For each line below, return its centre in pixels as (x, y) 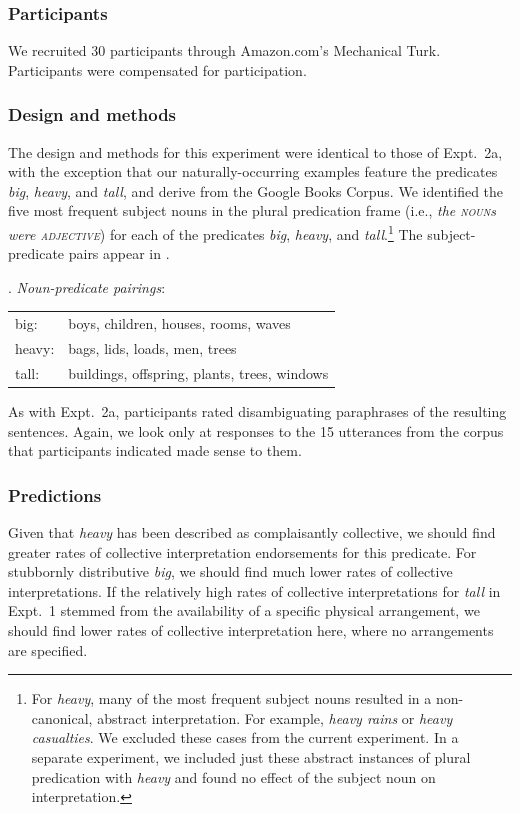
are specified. (48, 649)
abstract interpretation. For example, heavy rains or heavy (275, 717)
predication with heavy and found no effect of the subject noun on (233, 776)
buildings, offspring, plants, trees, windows (198, 372)
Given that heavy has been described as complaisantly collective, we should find (252, 531)
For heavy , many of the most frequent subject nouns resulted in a (231, 698)
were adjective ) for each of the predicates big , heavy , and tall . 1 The (215, 232)
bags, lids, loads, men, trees (152, 348)
